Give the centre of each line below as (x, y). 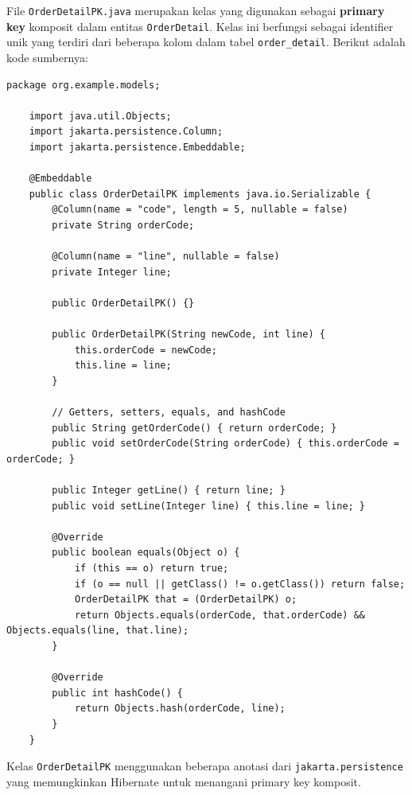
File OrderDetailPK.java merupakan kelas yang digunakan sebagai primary (196, 10)
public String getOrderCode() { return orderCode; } (194, 428)
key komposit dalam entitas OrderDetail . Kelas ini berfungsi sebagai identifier (200, 26)
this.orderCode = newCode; (146, 350)
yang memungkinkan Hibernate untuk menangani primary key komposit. (184, 781)
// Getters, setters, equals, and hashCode (169, 413)
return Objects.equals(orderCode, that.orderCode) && (220, 615)
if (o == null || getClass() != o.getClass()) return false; (240, 584)
